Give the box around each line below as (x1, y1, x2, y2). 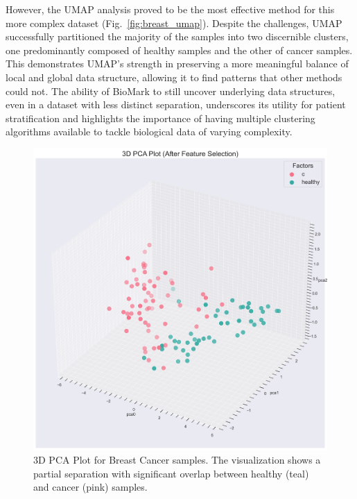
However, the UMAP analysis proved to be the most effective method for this (6, 2, 335, 16)
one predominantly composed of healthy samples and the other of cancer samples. (6, 42, 353, 57)
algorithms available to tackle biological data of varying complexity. (6, 124, 293, 139)
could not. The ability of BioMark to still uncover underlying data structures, (6, 83, 336, 98)
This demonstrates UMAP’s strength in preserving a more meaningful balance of (6, 56, 349, 71)
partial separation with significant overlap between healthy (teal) (33, 466, 309, 480)
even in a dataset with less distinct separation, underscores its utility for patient (6, 97, 346, 112)
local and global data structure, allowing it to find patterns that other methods (6, 69, 342, 84)
